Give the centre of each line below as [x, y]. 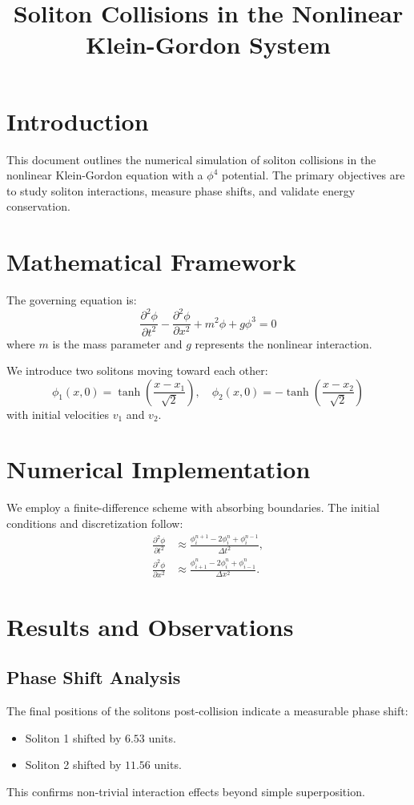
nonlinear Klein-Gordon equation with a [105, 175]
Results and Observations [150, 626]
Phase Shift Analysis [94, 677]
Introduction [78, 121]
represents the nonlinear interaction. [283, 343]
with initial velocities [58, 414]
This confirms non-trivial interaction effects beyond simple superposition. [186, 791]
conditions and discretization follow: [95, 523]
